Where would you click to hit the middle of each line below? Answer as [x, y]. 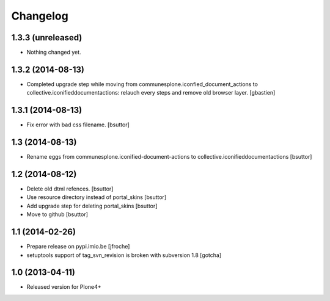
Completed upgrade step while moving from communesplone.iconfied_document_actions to [142, 84]
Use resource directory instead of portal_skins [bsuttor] [97, 197]
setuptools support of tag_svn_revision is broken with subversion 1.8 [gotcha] [124, 255]
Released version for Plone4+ [64, 287]
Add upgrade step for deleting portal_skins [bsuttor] [92, 206]
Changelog [40, 16]
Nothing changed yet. [54, 53]
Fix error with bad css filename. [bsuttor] [78, 125]
